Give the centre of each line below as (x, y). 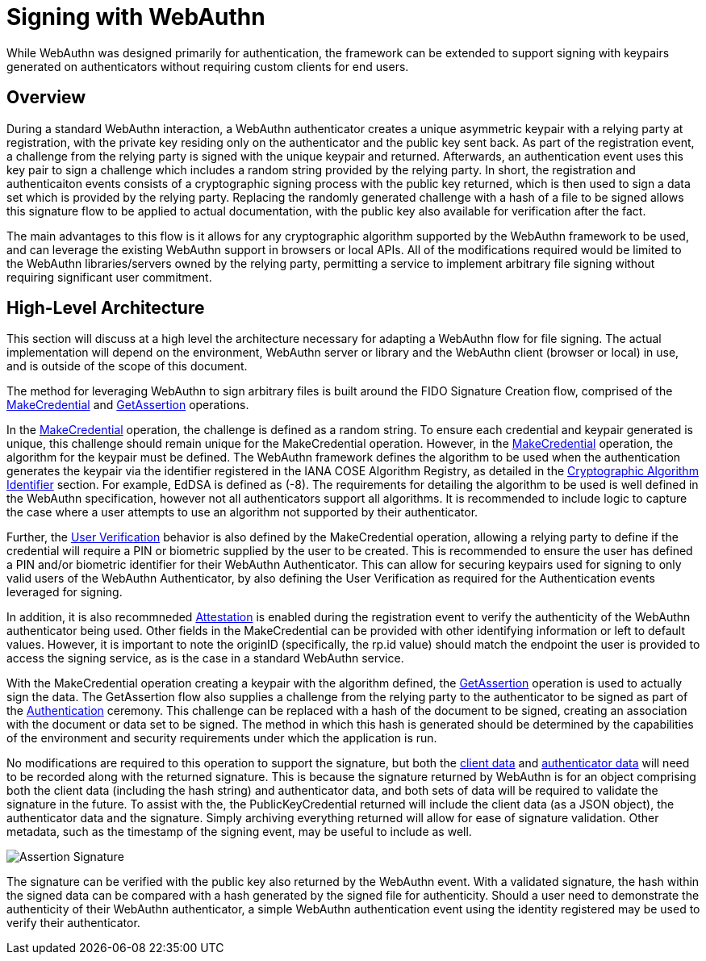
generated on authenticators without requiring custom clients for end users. (208, 66)
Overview (46, 98)
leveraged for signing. (65, 592)
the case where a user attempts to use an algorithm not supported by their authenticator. (242, 512)
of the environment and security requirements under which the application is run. (222, 738)
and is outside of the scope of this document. (127, 366)
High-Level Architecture (106, 308)
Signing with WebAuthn (136, 17)
